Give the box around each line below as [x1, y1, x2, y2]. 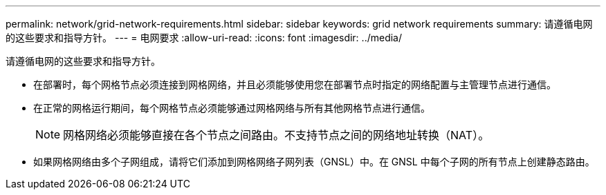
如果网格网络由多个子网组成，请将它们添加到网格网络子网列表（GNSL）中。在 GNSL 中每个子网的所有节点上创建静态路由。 [33, 156, 595, 167]
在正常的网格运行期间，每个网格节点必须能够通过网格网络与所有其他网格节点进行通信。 [33, 102, 430, 114]
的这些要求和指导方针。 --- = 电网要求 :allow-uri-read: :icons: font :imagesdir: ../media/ [6, 32, 403, 43]
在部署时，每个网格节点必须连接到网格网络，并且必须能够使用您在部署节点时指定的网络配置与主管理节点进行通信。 [33, 79, 556, 90]
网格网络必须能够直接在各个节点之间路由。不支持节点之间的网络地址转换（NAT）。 [63, 128, 490, 142]
